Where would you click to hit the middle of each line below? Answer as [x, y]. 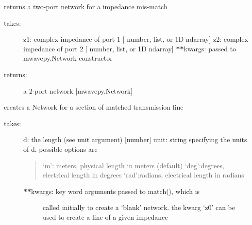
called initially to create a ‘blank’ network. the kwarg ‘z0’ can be [139, 207]
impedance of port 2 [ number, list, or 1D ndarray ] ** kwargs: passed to [130, 48]
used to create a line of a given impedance [105, 217]
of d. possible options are [60, 149]
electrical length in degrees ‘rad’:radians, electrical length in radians [143, 175]
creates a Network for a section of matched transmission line [94, 107]
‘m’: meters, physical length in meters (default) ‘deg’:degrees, [133, 165]
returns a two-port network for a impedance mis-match [86, 6]
